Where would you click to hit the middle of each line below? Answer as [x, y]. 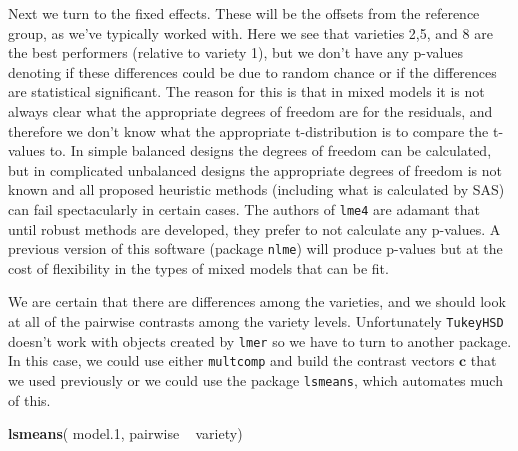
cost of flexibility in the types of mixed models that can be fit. [198, 267]
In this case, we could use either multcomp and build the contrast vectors [231, 360]
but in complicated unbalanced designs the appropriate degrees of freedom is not [255, 169]
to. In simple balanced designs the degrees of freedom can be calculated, [270, 150]
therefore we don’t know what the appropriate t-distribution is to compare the [248, 130]
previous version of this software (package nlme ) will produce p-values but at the [255, 248]
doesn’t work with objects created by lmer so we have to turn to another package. [260, 340]
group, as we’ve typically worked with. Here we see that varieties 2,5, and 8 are [250, 32]
